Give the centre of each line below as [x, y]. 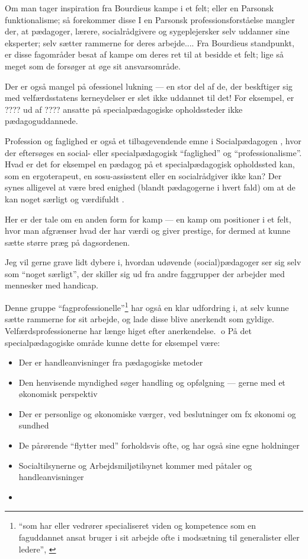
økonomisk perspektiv [58, 394]
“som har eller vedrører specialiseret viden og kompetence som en [137, 525]
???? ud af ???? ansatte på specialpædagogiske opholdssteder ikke [124, 109]
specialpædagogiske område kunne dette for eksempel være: [113, 342]
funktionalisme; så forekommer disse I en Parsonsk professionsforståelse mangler [150, 19]
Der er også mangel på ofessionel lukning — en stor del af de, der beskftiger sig [149, 86]
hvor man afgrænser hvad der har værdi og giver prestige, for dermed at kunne [148, 231]
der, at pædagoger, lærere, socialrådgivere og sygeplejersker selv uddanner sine [147, 31]
